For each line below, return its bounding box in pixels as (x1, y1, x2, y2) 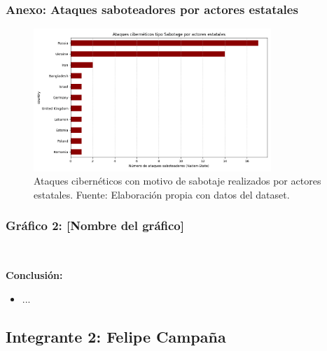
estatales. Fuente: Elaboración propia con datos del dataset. (34, 187, 290, 201)
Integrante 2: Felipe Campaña (6, 325, 226, 347)
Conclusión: (6, 268, 63, 282)
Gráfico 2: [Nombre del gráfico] (6, 217, 184, 234)
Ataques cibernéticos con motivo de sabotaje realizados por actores (34, 173, 321, 188)
